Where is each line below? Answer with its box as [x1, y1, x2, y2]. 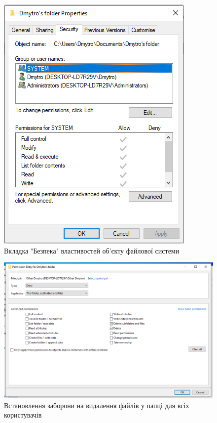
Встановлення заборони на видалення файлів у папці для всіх [4, 400, 189, 410]
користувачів [4, 410, 42, 420]
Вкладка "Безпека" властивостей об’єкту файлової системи [4, 245, 180, 255]
